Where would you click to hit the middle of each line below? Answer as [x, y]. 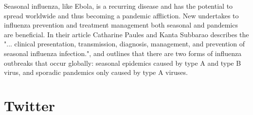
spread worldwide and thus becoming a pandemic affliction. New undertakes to [121, 15]
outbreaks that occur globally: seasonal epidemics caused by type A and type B [123, 63]
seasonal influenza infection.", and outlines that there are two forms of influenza [123, 53]
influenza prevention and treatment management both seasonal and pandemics [121, 25]
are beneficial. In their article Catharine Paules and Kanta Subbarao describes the [126, 34]
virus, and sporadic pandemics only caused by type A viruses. [96, 72]
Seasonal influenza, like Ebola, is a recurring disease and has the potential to [118, 6]
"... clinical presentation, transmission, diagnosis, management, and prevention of [125, 44]
